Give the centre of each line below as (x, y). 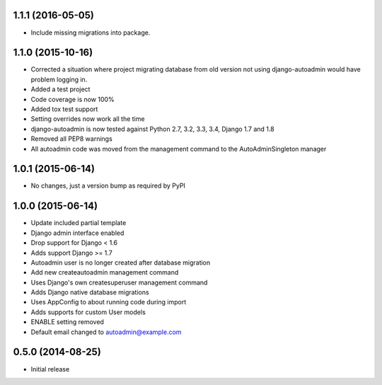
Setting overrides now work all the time (88, 119)
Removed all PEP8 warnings (71, 139)
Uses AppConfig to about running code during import (109, 302)
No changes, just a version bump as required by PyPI (108, 186)
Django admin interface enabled (77, 233)
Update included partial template (79, 223)
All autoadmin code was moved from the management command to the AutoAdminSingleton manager (179, 149)
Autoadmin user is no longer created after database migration (121, 263)
